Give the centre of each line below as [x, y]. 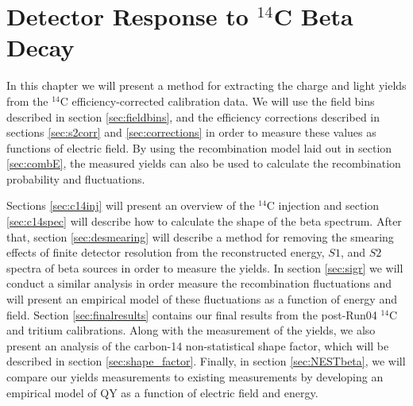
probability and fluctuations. [76, 178]
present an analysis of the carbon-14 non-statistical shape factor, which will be [198, 345]
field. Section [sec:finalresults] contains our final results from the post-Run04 [192, 314]
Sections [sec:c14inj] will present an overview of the [131, 205]
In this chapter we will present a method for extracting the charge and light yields [206, 85]
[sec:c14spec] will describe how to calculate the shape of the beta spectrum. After [204, 221]
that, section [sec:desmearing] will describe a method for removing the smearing [200, 236]
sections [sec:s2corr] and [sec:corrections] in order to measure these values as [191, 132]
